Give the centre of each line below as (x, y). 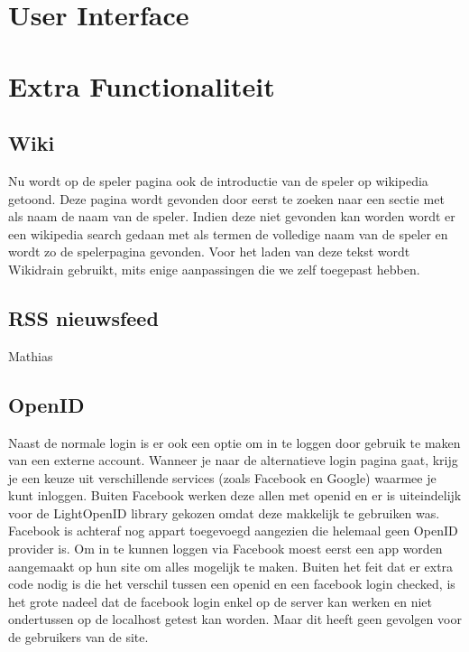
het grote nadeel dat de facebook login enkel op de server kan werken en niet (220, 601)
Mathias (31, 355)
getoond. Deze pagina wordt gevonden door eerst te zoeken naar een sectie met (226, 198)
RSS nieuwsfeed (83, 317)
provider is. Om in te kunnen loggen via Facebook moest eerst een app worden (225, 549)
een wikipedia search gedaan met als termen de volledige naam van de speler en (228, 233)
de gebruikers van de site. (78, 637)
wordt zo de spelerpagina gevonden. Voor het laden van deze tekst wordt (209, 251)
